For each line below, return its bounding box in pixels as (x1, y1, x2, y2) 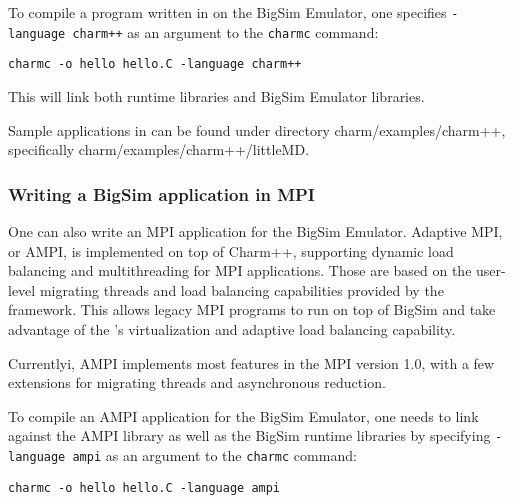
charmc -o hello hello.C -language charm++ (8, 57, 302, 72)
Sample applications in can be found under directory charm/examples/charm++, (8, 119, 506, 140)
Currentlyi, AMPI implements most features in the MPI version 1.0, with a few (8, 352, 495, 373)
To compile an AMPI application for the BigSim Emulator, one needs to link (8, 405, 479, 426)
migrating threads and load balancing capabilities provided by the (39, 279, 444, 300)
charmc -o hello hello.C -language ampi (8, 480, 281, 495)
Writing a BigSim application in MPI (8, 181, 315, 206)
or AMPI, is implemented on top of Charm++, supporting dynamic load (8, 240, 454, 261)
